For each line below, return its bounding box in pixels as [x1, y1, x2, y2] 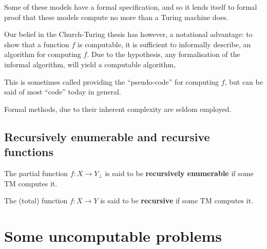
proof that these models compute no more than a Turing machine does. [4, 11, 228, 22]
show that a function [4, 39, 69, 49]
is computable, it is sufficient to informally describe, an [78, 39, 251, 49]
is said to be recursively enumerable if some [105, 167, 254, 178]
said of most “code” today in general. [4, 86, 121, 97]
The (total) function [4, 195, 68, 206]
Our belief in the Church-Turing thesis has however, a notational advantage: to [4, 29, 253, 40]
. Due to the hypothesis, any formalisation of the [87, 49, 240, 60]
